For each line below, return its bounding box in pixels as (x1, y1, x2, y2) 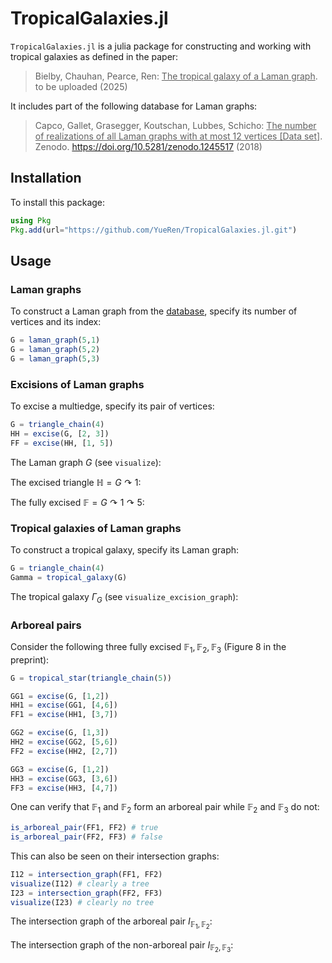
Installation (10, 170, 82, 187)
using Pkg (10, 215, 52, 226)
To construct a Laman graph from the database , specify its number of (10, 305, 298, 317)
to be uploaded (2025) (34, 80, 128, 92)
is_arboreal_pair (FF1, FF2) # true (10, 823, 159, 833)
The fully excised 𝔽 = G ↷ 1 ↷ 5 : (10, 496, 145, 508)
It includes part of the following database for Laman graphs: (10, 100, 258, 112)
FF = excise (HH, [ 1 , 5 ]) (10, 438, 114, 448)
